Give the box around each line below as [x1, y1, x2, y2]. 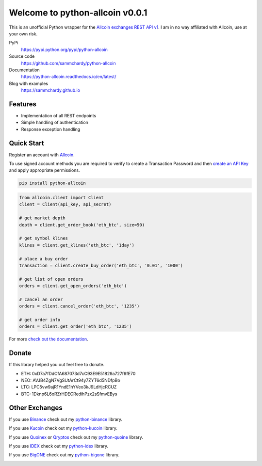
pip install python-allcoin [19, 180, 86, 186]
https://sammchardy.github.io [21, 87, 80, 93]
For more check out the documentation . [9, 336, 88, 342]
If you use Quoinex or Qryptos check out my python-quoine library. [9, 434, 143, 440]
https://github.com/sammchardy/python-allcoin [21, 60, 116, 66]
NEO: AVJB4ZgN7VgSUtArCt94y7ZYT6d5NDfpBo [21, 377, 121, 383]
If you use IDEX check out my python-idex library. [9, 443, 109, 449]
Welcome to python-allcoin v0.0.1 [9, 7, 147, 18]
